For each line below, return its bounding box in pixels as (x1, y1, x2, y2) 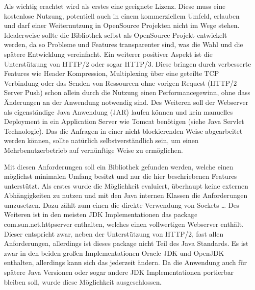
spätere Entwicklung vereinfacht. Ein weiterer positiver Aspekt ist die (4, 48, 213, 59)
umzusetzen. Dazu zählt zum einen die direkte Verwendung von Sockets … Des (4, 199, 239, 210)
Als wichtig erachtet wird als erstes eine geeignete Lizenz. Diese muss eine (4, 1, 226, 11)
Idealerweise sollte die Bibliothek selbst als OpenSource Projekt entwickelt (4, 29, 227, 40)
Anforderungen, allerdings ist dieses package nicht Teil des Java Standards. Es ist (4, 238, 249, 248)
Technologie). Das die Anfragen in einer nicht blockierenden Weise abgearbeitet (4, 125, 243, 136)
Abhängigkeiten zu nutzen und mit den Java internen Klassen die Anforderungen (4, 190, 248, 200)
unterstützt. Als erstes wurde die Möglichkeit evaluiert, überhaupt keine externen (4, 180, 248, 191)
